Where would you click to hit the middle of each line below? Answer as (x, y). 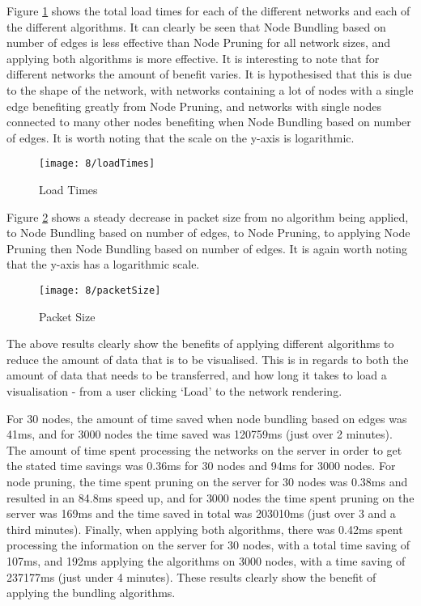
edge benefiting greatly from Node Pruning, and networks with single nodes (194, 106)
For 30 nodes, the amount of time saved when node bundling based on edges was (207, 418)
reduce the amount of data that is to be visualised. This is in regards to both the (208, 359)
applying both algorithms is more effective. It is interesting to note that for (193, 58)
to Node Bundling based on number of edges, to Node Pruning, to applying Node (208, 233)
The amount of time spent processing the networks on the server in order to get (204, 449)
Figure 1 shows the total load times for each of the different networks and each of (208, 11)
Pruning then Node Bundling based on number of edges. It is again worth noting (207, 248)
